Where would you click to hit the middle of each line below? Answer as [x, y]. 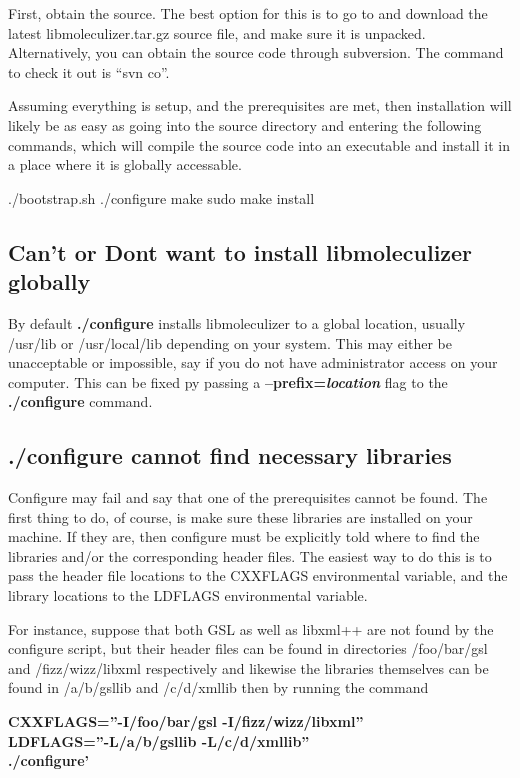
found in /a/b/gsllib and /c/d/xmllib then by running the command [218, 687]
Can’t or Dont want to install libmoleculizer [240, 251]
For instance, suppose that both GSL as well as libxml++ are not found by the [251, 628]
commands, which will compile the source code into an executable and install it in [259, 144]
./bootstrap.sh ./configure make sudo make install [161, 197]
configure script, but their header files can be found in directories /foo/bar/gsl [248, 648]
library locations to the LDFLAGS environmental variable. [188, 595]
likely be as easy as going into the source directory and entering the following [245, 124]
